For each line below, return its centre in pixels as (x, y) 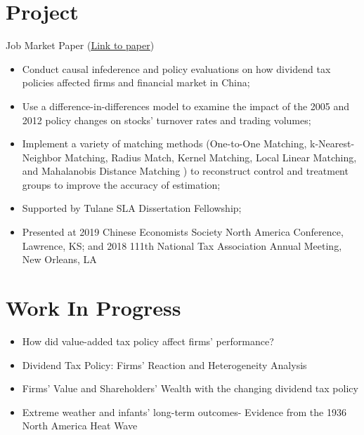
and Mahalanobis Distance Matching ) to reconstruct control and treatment (185, 171)
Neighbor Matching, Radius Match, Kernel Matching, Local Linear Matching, (189, 157)
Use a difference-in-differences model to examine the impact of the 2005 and (186, 106)
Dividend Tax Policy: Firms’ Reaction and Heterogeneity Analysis (164, 364)
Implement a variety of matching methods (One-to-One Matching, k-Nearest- (188, 143)
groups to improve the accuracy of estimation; (121, 184)
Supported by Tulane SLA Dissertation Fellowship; (132, 208)
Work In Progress (93, 308)
